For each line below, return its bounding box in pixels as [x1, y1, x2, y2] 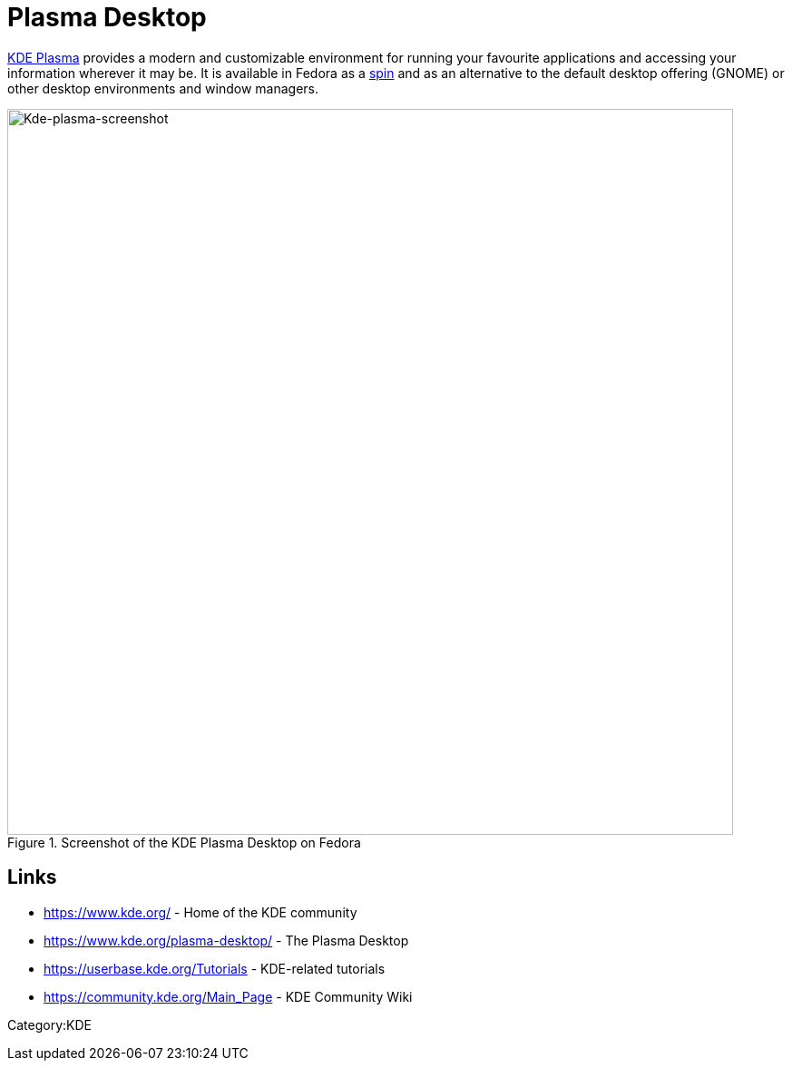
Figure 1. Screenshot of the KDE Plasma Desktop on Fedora [7, 834, 361, 850]
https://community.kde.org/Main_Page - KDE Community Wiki [44, 988, 413, 1004]
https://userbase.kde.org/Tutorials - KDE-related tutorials [44, 960, 386, 976]
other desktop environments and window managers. [7, 80, 319, 96]
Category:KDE [7, 1016, 92, 1033]
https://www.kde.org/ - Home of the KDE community [44, 904, 357, 920]
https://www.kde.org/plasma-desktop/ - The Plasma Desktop [44, 932, 409, 948]
